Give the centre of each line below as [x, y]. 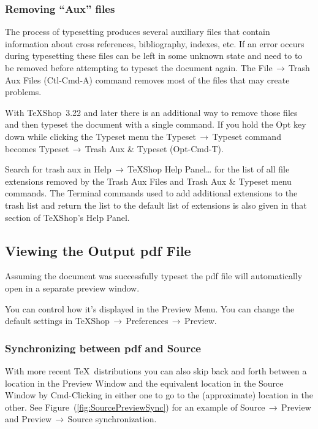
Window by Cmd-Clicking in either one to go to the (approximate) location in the [159, 395]
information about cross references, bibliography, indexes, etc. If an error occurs [155, 43]
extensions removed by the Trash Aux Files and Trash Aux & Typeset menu [148, 181]
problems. [23, 92]
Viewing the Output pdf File [98, 250]
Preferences [147, 321]
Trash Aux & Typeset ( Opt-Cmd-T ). [154, 148]
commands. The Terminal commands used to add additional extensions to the [151, 193]
